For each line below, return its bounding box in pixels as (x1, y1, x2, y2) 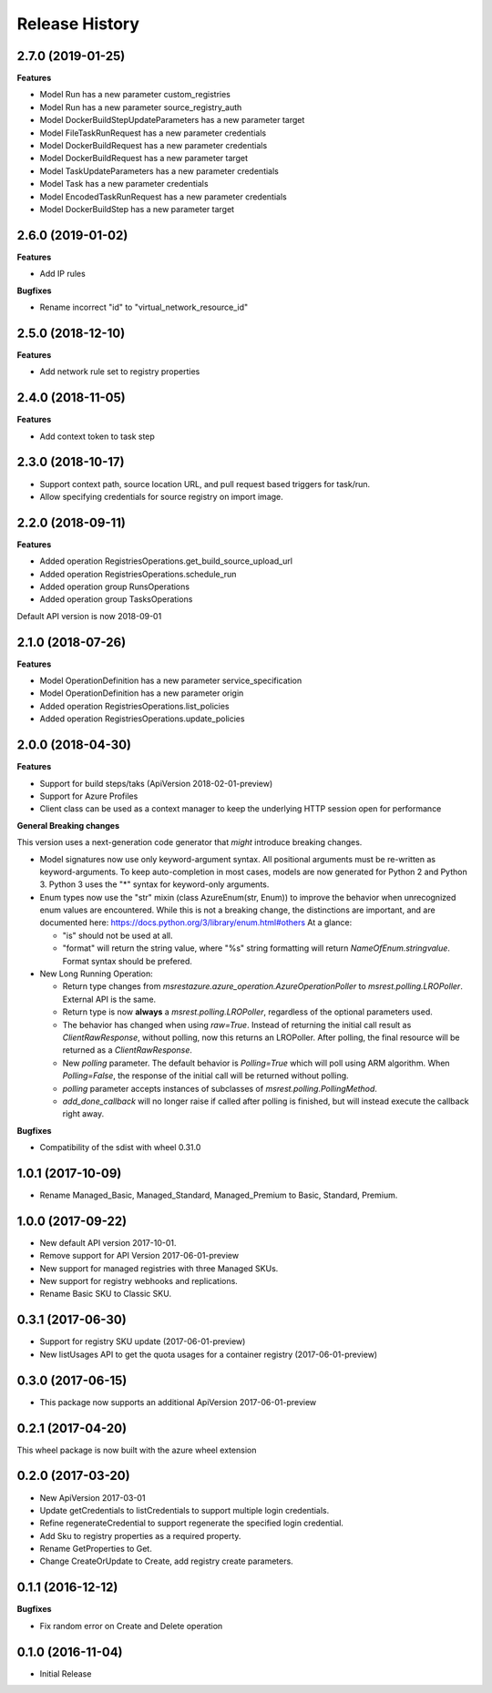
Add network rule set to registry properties (39, 366, 200, 377)
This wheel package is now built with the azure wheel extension (16, 1444, 257, 1455)
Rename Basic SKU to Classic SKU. (39, 1289, 172, 1300)
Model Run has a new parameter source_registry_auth (39, 101, 242, 113)
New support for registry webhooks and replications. (39, 1276, 239, 1287)
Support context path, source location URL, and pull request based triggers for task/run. (39, 478, 371, 489)
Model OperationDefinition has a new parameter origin (39, 688, 244, 699)
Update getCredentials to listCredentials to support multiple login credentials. (39, 1504, 330, 1515)
